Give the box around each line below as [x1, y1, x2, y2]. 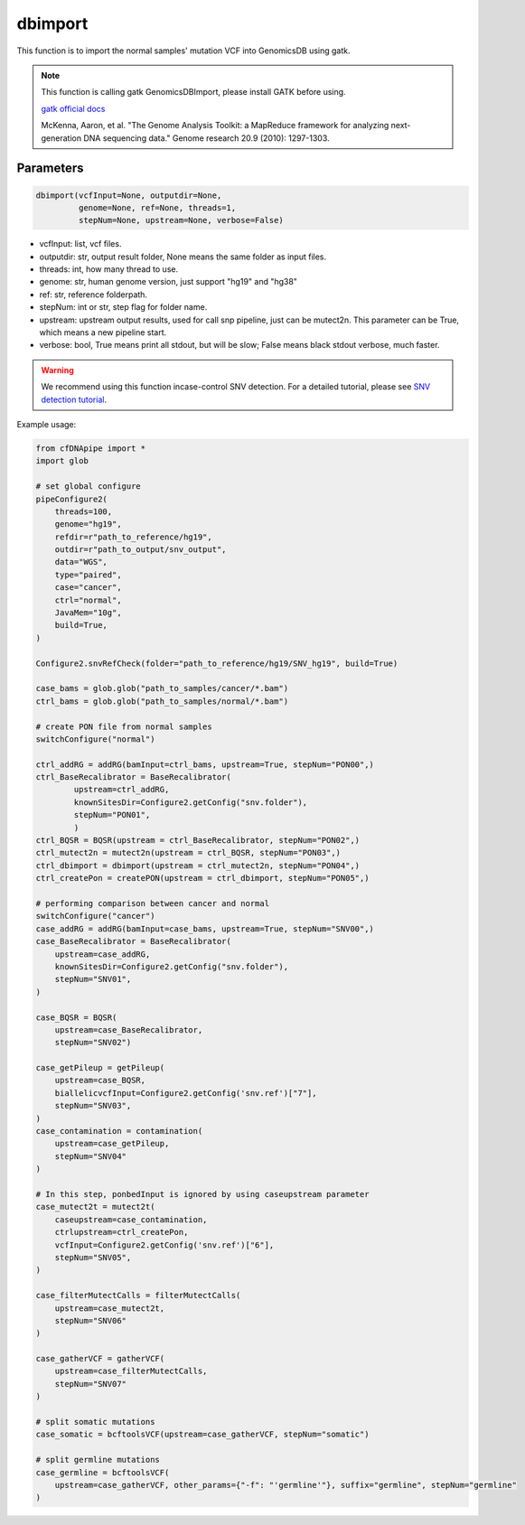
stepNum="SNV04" [54, 1151, 127, 1161]
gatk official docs [41, 103, 106, 114]
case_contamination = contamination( [35, 1126, 203, 1137]
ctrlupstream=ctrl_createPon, [54, 1227, 189, 1238]
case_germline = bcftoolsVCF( [35, 1467, 170, 1477]
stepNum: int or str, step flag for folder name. [39, 302, 208, 313]
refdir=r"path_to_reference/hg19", [54, 531, 212, 542]
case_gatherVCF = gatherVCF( [35, 1353, 165, 1364]
